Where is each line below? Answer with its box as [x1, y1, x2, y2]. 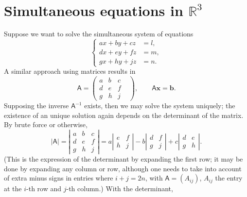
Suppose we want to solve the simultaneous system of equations [4, 29, 194, 39]
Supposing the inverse [4, 100, 69, 111]
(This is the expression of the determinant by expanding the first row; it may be [4, 154, 243, 164]
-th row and [26, 183, 62, 194]
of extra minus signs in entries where [4, 173, 113, 183]
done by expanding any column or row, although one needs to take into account [4, 163, 242, 173]
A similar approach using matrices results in [4, 66, 136, 76]
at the [4, 183, 22, 194]
